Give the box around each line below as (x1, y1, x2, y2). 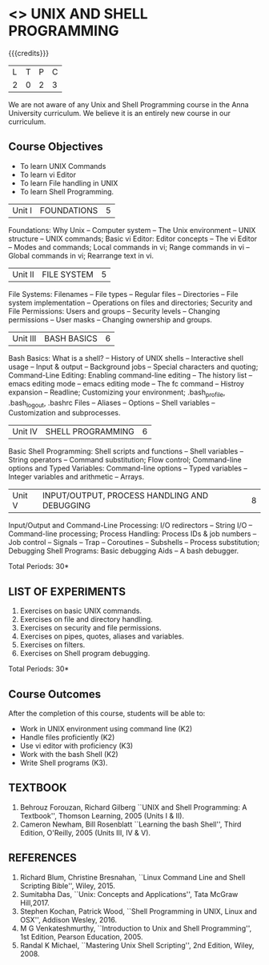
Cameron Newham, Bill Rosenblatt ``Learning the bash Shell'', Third (19, 819, 242, 829)
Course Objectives (8, 140, 104, 154)
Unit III (12, 333, 37, 344)
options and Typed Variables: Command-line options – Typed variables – (8, 463, 248, 473)
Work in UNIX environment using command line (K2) (19, 723, 193, 733)
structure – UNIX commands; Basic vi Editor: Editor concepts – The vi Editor (8, 234, 258, 243)
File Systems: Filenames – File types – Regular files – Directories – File (8, 289, 239, 298)
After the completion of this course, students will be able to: (8, 708, 206, 718)
